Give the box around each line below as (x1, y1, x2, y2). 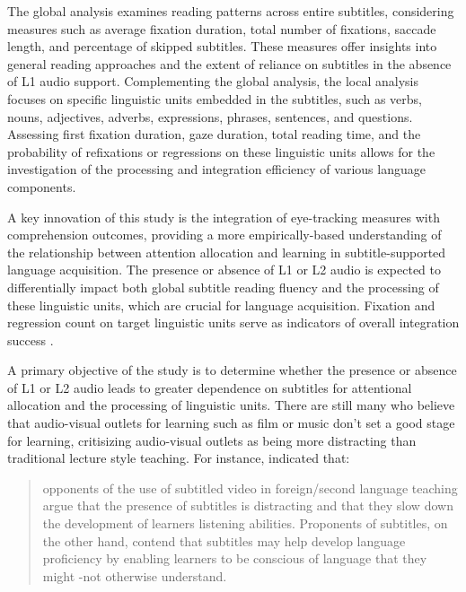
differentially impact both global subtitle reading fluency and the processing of (7, 277, 439, 296)
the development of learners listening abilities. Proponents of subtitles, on (42, 514, 448, 533)
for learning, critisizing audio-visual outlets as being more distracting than (7, 431, 417, 449)
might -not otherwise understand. (42, 566, 227, 585)
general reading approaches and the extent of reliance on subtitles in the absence (7, 54, 452, 73)
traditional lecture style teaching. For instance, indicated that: (7, 448, 350, 467)
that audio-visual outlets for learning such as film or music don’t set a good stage (7, 414, 455, 432)
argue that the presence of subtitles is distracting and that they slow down (42, 496, 453, 515)
